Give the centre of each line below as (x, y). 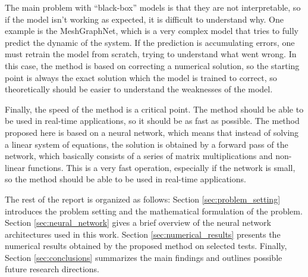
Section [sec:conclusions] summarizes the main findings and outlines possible (144, 257)
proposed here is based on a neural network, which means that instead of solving (152, 132)
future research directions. (52, 269)
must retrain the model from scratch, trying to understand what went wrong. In (151, 54)
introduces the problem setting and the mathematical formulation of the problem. (154, 211)
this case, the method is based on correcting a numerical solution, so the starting (152, 65)
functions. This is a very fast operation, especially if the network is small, (161, 167)
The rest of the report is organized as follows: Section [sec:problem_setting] (143, 199)
